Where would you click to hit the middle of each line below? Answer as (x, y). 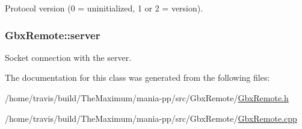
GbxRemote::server (53, 35)
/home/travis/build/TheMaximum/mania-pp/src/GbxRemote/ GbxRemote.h (147, 98)
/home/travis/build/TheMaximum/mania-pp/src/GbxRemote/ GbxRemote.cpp (151, 118)
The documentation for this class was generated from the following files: (137, 77)
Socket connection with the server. (68, 57)
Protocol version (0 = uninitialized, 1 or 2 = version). (104, 8)
